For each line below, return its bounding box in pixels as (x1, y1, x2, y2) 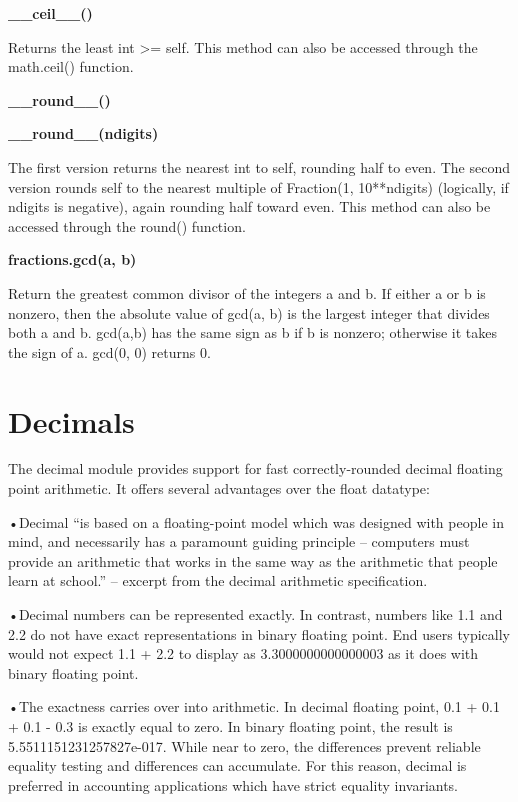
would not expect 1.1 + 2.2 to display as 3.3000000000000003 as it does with (8, 643, 479, 664)
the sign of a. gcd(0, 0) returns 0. (8, 341, 211, 362)
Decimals (8, 400, 135, 441)
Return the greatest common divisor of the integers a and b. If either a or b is (8, 282, 486, 303)
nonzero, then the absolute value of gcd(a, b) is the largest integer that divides (8, 302, 490, 323)
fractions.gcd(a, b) (8, 249, 137, 270)
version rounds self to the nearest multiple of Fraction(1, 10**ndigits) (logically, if (8, 176, 509, 197)
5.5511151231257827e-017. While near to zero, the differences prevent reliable (8, 735, 481, 756)
